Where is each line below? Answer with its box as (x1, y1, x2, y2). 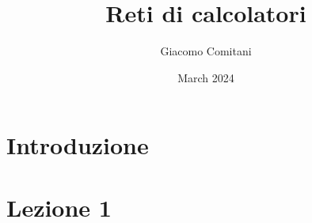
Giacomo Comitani (160, 43, 252, 59)
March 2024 (177, 69, 234, 85)
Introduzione (6, 129, 149, 161)
